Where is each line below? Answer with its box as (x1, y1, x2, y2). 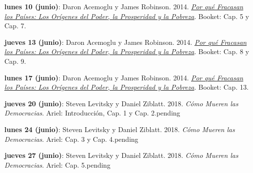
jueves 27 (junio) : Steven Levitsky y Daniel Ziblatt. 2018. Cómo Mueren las (4, 150, 238, 160)
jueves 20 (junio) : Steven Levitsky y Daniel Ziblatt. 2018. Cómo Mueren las (4, 98, 238, 108)
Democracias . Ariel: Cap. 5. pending (4, 159, 111, 170)
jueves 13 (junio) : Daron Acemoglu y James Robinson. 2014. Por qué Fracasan (4, 37, 247, 47)
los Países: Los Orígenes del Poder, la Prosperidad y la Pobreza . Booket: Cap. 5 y (4, 11, 250, 21)
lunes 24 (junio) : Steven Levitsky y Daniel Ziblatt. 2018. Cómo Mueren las (4, 124, 235, 134)
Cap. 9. (4, 56, 26, 66)
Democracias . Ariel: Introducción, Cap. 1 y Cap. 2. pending (4, 108, 180, 118)
